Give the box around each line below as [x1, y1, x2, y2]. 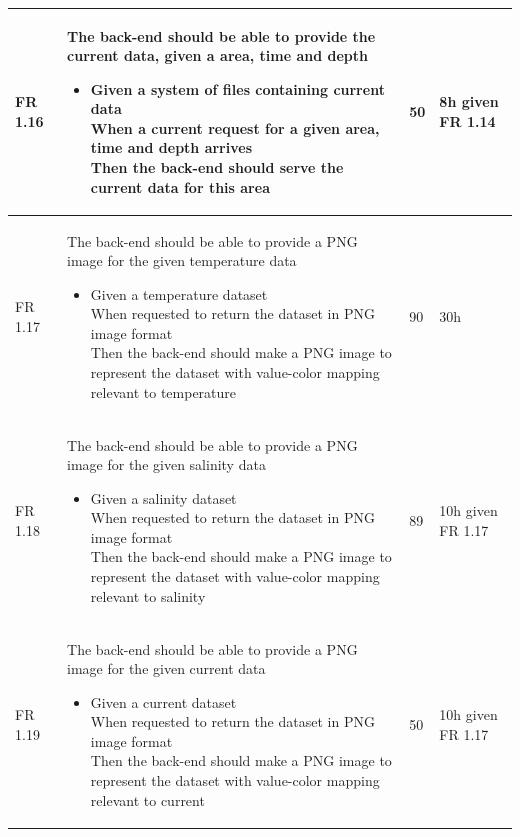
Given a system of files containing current [90, 78, 385, 99]
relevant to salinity [90, 585, 206, 606]
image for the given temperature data [67, 250, 297, 271]
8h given [439, 91, 499, 112]
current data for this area [90, 176, 270, 197]
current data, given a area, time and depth [67, 45, 368, 66]
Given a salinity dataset [90, 487, 237, 508]
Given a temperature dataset [90, 283, 268, 304]
